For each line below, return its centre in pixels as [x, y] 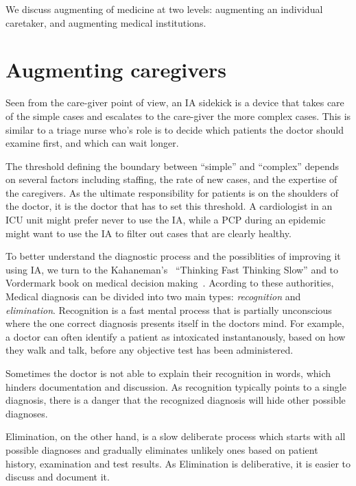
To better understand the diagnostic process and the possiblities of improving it [173, 256]
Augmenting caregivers [116, 70]
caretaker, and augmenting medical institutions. [106, 22]
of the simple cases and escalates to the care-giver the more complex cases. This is [178, 116]
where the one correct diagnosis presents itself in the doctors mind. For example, [175, 323]
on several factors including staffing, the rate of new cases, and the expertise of [171, 179]
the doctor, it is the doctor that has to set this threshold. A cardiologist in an [169, 206]
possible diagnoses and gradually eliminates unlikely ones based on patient [162, 449]
